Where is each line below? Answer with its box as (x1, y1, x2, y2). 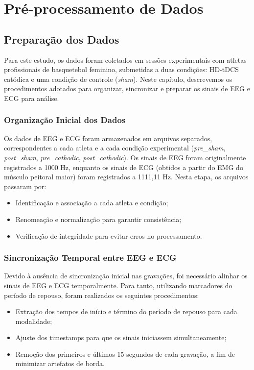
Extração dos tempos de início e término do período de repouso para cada (15, 306, 237, 317)
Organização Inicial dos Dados (4, 114, 126, 126)
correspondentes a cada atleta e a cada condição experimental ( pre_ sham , (4, 143, 226, 153)
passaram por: (4, 181, 46, 191)
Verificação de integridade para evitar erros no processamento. (15, 230, 202, 241)
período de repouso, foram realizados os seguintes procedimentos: (4, 290, 199, 300)
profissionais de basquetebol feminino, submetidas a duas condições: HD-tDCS (4, 64, 239, 74)
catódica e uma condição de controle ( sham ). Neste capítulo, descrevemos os (4, 74, 232, 84)
